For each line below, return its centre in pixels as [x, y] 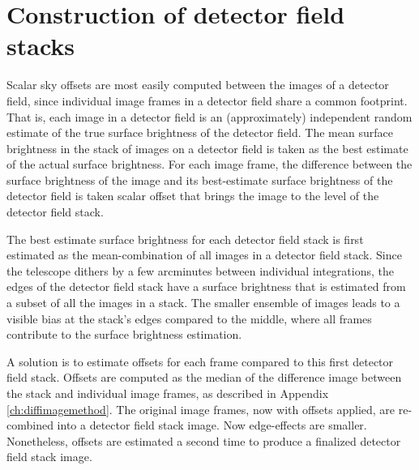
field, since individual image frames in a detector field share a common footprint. [207, 100]
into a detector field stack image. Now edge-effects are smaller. [212, 425]
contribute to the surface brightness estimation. [124, 334]
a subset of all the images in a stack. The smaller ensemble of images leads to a [203, 303]
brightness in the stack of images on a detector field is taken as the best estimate [207, 148]
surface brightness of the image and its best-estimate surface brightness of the [200, 179]
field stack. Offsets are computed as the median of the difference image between [204, 377]
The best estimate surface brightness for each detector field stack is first [185, 239]
